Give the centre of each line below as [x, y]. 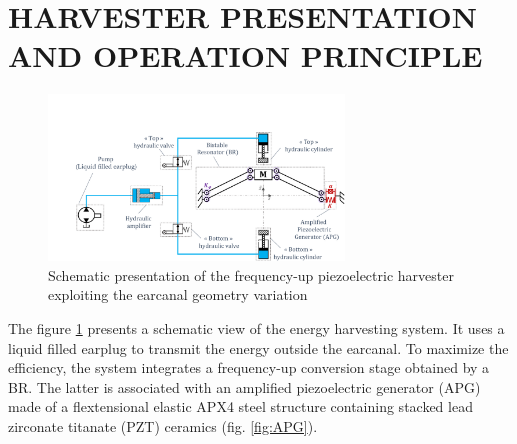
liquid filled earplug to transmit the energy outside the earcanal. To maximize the [258, 347]
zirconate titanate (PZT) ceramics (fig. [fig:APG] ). [163, 426]
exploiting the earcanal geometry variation [178, 294]
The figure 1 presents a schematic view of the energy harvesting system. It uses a [256, 328]
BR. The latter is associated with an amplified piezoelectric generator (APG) [244, 386]
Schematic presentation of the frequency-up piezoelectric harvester [251, 274]
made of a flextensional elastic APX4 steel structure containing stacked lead [240, 406]
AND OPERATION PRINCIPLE [245, 55]
